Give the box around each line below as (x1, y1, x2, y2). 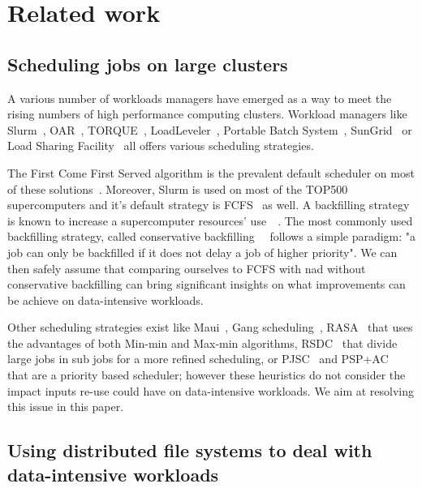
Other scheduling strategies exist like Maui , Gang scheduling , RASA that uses (7, 319, 413, 336)
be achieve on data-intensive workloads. (7, 291, 204, 308)
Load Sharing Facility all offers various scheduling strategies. (7, 137, 314, 154)
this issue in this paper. (7, 398, 124, 415)
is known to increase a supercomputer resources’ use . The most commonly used (7, 212, 413, 229)
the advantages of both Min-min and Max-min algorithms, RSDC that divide (7, 334, 398, 351)
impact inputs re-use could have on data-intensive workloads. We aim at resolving (7, 382, 414, 399)
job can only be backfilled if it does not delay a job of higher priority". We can (7, 243, 398, 260)
